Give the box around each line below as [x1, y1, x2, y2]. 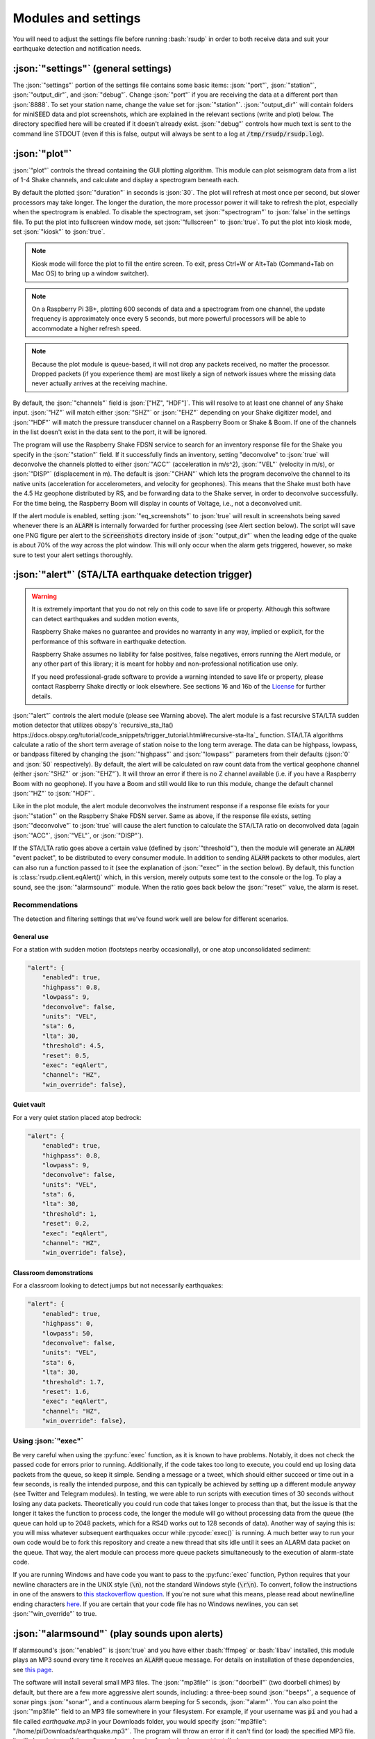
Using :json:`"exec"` [12, 1436, 84, 1446]
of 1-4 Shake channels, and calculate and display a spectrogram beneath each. [12, 176, 240, 184]
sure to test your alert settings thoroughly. [12, 550, 133, 559]
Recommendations [12, 900, 78, 910]
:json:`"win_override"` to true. [12, 1610, 97, 1618]
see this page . [12, 1665, 53, 1674]
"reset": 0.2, [42, 1219, 90, 1228]
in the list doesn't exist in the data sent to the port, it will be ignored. [12, 428, 208, 436]
